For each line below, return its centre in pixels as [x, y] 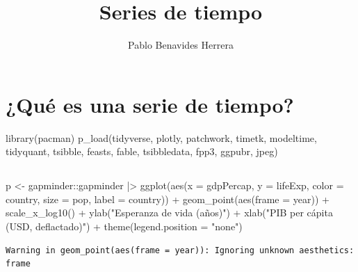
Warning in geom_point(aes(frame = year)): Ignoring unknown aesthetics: [180, 250]
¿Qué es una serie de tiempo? [150, 104]
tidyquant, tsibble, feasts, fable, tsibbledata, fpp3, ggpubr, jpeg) [142, 151]
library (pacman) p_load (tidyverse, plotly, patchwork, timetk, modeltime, [161, 137]
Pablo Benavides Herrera [181, 45]
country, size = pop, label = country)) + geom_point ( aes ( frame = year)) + [168, 199]
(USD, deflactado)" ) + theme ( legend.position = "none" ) [124, 226]
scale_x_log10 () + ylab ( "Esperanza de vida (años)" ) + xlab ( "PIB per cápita [169, 213]
